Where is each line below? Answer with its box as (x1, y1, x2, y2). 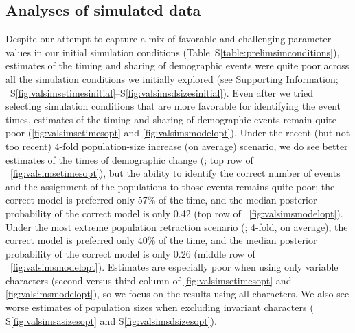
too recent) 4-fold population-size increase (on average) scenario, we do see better (5, 138, 348, 153)
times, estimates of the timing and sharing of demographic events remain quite (5, 112, 336, 126)
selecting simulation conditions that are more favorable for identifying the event (5, 99, 341, 113)
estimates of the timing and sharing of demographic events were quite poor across (5, 58, 350, 73)
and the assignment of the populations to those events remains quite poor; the (5, 179, 335, 193)
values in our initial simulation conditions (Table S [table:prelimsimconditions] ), (5, 45, 340, 59)
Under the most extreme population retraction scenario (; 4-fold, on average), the (5, 219, 348, 234)
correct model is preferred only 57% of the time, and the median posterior (5, 193, 317, 207)
